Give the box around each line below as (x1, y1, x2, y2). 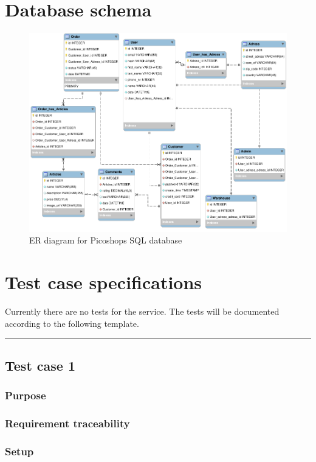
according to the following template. (5, 317, 139, 329)
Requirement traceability (5, 415, 130, 430)
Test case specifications (5, 270, 202, 295)
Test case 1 (5, 355, 76, 374)
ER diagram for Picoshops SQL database (29, 234, 182, 247)
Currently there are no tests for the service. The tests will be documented (5, 305, 280, 318)
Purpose (5, 388, 46, 403)
